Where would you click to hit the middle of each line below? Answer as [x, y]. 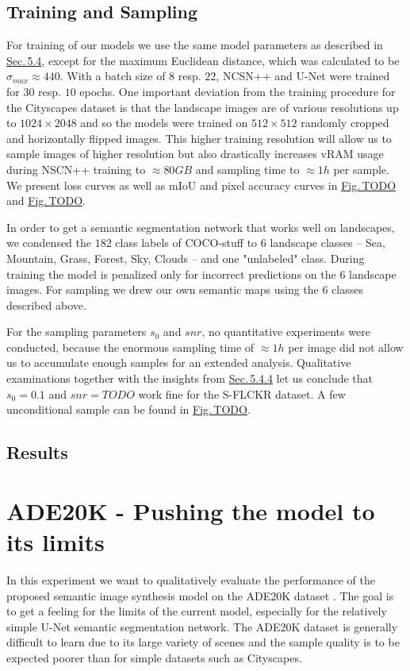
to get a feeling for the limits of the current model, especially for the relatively [197, 611]
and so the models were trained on [164, 123]
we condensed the [49, 243]
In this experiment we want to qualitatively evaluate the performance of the [191, 579]
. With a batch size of [113, 76]
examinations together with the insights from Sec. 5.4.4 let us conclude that [190, 378]
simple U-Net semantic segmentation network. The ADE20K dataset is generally [202, 626]
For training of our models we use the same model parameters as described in [195, 45]
